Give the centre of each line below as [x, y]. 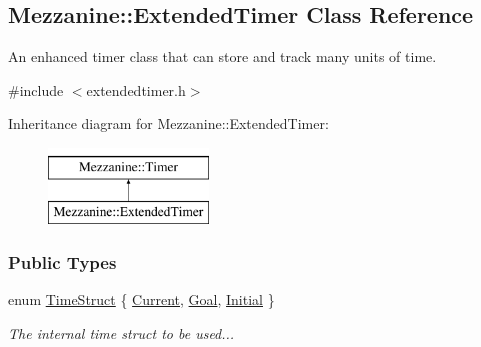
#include [36, 89]
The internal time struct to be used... [121, 332]
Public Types [62, 262]
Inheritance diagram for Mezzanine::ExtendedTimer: [168, 123]
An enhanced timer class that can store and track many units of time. [222, 56]
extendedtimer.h [136, 89]
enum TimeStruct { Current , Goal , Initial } [141, 299]
